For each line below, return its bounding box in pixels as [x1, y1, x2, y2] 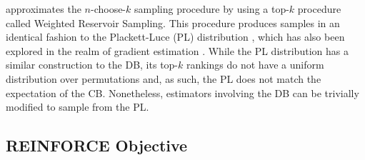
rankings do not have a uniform [186, 57, 324, 72]
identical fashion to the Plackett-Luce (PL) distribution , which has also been [6, 29, 345, 44]
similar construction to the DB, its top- [6, 57, 179, 72]
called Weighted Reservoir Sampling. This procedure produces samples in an [6, 15, 340, 30]
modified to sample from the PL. [6, 99, 149, 114]
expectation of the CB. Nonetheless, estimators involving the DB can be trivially [6, 85, 359, 100]
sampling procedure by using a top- [134, 1, 289, 16]
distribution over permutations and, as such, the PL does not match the [6, 71, 321, 86]
